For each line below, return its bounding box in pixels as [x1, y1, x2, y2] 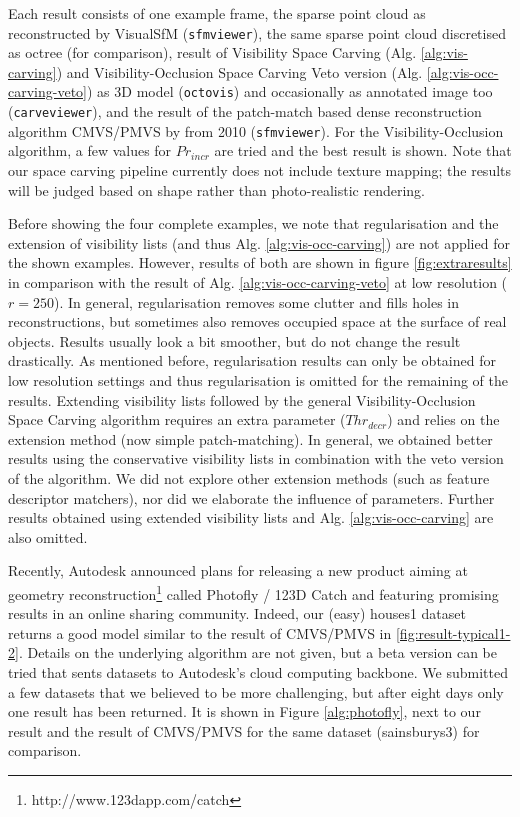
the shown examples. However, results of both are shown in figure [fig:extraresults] [8, 252, 512, 273]
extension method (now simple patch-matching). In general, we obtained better [8, 428, 493, 449]
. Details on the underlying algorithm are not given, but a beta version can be [18, 642, 497, 663]
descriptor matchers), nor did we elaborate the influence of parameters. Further [8, 487, 495, 508]
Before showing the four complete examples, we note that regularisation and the [8, 213, 499, 234]
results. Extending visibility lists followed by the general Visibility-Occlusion [8, 389, 476, 410]
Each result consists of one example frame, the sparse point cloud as [8, 3, 426, 23]
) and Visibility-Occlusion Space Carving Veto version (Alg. [56, 61, 423, 82]
